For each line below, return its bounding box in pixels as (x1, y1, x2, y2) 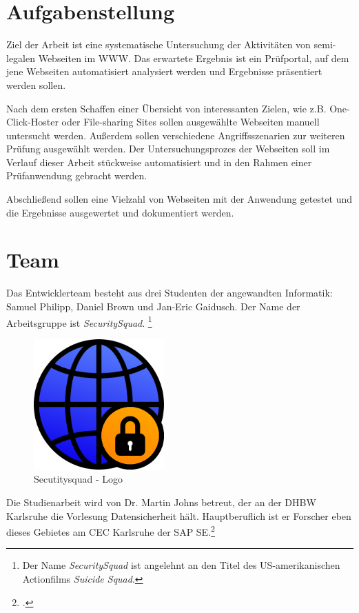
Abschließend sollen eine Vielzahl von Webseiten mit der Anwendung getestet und (6, 192, 352, 206)
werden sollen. (6, 77, 66, 92)
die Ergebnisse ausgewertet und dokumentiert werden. (6, 205, 234, 219)
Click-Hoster (6, 114, 59, 129)
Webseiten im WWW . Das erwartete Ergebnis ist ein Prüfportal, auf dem (38, 50, 349, 65)
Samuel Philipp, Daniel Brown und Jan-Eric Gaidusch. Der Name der (6, 299, 300, 313)
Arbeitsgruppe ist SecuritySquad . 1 (6, 313, 152, 330)
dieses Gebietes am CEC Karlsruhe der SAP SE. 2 (6, 523, 215, 539)
